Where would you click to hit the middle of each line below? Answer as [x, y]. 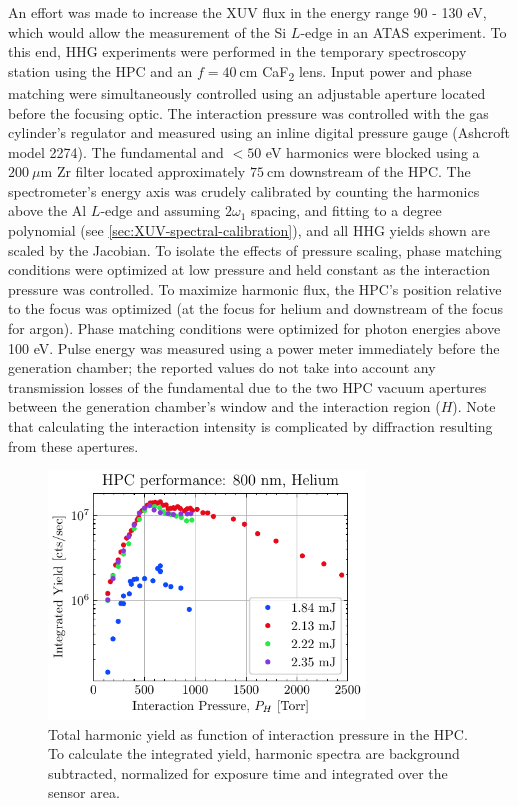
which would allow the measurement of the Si [147, 31]
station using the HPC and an [100, 70]
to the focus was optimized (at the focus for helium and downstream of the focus [256, 308]
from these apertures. [73, 445]
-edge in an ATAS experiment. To [403, 31]
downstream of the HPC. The [380, 171]
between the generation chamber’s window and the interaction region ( [224, 406]
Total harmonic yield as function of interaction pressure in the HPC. [258, 733]
